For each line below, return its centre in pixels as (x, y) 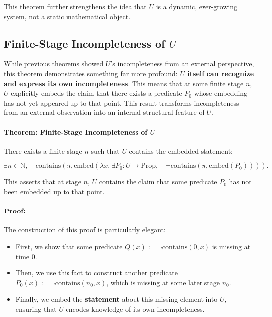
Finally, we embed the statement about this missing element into (117, 299)
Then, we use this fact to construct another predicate (97, 273)
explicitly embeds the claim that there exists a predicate (97, 93)
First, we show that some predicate (69, 246)
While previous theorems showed (54, 64)
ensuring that (36, 308)
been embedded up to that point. (54, 191)
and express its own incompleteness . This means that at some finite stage (124, 83)
